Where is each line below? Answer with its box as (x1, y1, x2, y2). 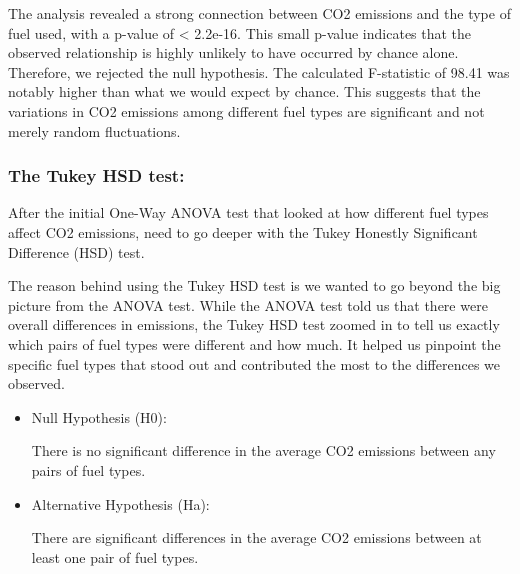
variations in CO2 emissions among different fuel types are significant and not (8, 100, 485, 121)
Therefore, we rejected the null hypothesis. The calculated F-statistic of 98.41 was (8, 61, 510, 82)
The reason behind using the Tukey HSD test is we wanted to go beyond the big (8, 275, 501, 296)
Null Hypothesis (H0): (31, 406, 167, 427)
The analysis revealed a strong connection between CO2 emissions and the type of (8, 3, 511, 23)
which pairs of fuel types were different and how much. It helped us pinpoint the (8, 333, 501, 354)
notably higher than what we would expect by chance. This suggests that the (8, 81, 481, 102)
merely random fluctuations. (8, 120, 181, 141)
